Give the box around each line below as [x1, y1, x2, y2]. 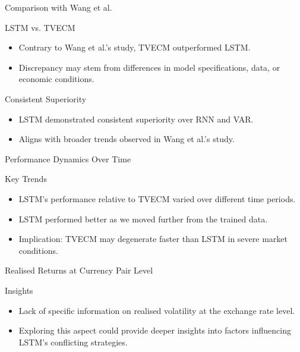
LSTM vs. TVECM [5, 21, 75, 33]
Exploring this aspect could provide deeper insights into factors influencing [18, 324, 291, 337]
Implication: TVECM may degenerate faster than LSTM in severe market [18, 232, 288, 245]
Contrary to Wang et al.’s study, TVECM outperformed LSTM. [18, 41, 251, 54]
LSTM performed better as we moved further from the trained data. [18, 212, 268, 225]
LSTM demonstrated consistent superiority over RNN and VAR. [18, 112, 254, 125]
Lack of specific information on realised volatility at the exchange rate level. [18, 304, 295, 316]
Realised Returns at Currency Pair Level [5, 264, 153, 276]
